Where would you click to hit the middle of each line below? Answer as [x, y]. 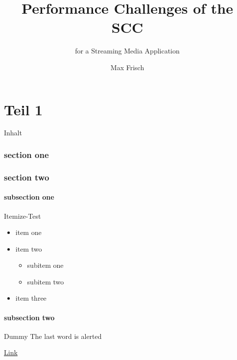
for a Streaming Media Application [127, 51]
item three [31, 298]
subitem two [46, 281]
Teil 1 [24, 109]
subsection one [29, 197]
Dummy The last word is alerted [53, 336]
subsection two [29, 317]
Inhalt [13, 133]
